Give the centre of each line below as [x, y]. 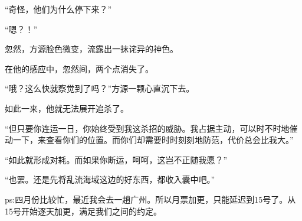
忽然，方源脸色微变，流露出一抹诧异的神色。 [91, 49]
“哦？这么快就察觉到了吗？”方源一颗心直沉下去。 [100, 88]
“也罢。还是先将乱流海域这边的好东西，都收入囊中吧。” [110, 179]
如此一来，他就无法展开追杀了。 [67, 108]
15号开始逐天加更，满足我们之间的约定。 [83, 211]
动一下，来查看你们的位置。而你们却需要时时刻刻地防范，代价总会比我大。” [149, 140]
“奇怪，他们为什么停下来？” [58, 9]
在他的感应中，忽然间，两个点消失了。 [79, 68]
